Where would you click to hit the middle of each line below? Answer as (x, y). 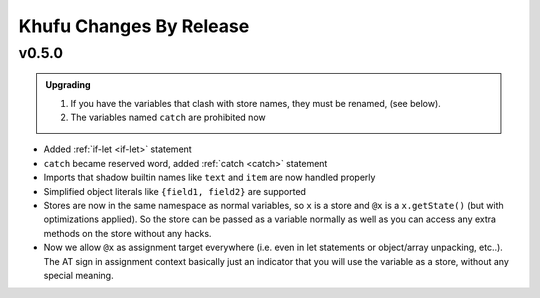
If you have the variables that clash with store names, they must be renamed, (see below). (256, 103)
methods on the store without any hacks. (127, 233)
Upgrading (68, 85)
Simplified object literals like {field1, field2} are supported (175, 191)
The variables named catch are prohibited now (168, 117)
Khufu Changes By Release (134, 26)
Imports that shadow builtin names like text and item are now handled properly (209, 177)
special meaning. (78, 275)
